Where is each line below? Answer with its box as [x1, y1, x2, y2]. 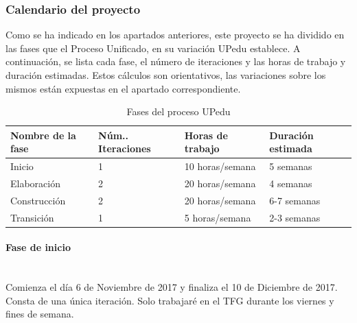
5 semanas [269, 159, 312, 174]
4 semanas [269, 176, 312, 191]
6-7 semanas [269, 193, 321, 207]
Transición [10, 210, 54, 224]
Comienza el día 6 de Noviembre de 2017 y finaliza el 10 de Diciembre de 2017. [5, 280, 338, 294]
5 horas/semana [184, 210, 251, 224]
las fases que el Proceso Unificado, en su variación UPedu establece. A [5, 40, 301, 55]
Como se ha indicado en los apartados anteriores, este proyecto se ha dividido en [5, 27, 345, 42]
